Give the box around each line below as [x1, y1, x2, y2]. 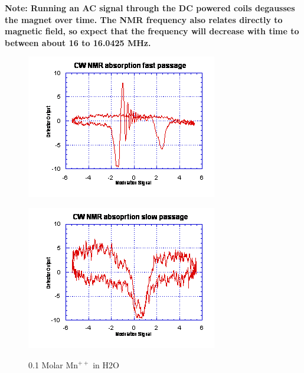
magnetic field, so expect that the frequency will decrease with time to [5, 25, 299, 37]
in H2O [93, 358, 119, 371]
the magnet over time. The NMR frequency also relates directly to [5, 13, 283, 25]
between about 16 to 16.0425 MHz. [5, 36, 151, 48]
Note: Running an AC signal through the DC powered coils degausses [5, 2, 295, 14]
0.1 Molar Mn [28, 358, 79, 371]
